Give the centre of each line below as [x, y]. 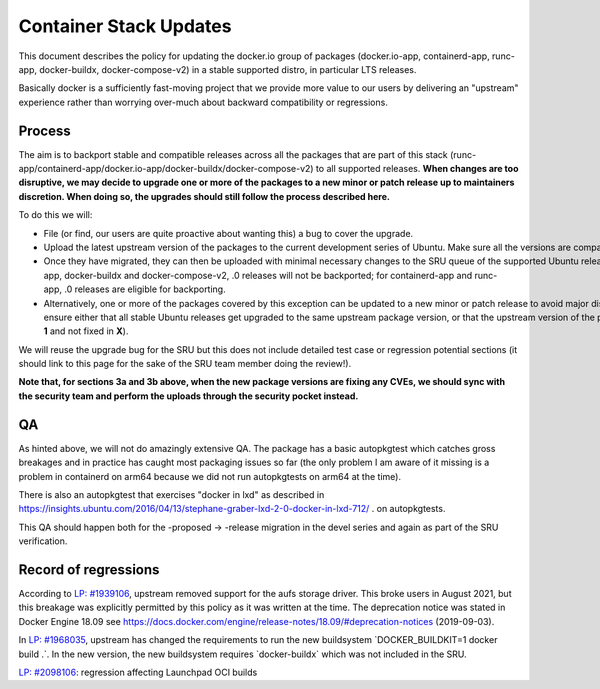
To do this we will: [55, 215]
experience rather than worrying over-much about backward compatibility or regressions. [203, 102]
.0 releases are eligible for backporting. [144, 289]
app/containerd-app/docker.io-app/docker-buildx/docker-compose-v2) [166, 169]
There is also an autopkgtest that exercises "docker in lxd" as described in [171, 494]
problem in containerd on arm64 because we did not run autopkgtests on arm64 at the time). [210, 476]
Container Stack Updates [125, 26]
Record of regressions [89, 569]
